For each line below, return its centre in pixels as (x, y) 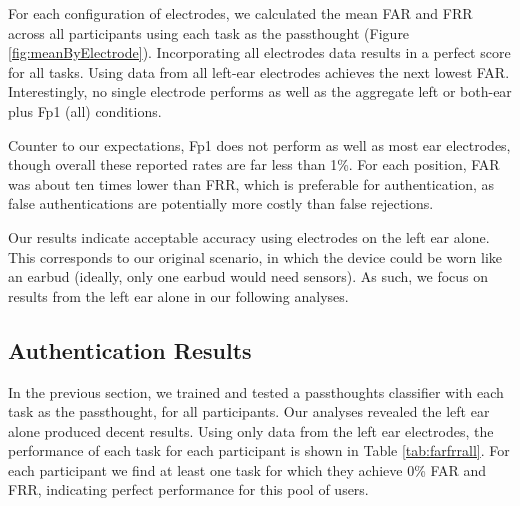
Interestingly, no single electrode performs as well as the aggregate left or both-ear (260, 91)
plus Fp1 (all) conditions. (85, 110)
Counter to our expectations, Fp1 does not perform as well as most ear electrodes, (259, 144)
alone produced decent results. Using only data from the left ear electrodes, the (251, 430)
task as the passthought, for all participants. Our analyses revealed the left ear (249, 411)
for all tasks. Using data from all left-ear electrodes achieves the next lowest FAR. (259, 71)
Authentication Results (130, 349)
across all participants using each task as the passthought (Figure (209, 32)
